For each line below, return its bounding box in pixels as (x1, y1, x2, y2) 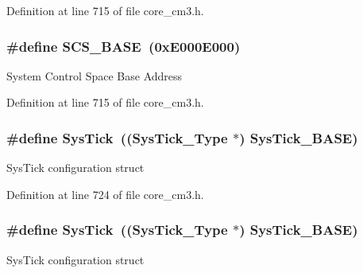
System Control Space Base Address (6, 67, 183, 84)
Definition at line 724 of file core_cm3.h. (6, 185, 204, 202)
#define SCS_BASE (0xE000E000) (6, 36, 241, 56)
